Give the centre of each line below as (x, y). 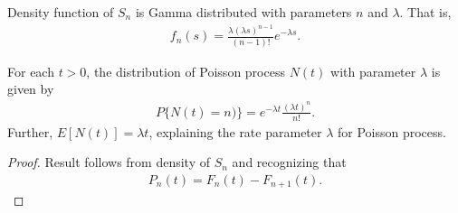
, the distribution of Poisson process (186, 71)
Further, (30, 131)
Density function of (61, 12)
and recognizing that (289, 162)
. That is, (425, 12)
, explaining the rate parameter (235, 131)
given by (31, 89)
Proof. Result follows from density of (109, 162)
